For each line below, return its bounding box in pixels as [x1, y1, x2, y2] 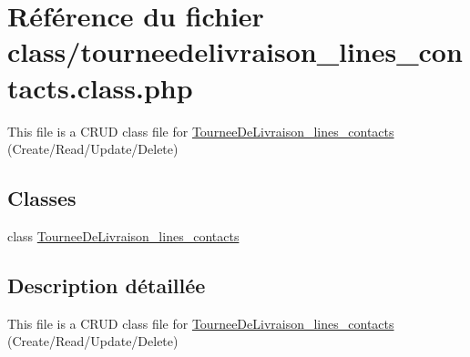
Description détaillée [7, 270, 206, 299]
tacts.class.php [7, 68, 193, 106]
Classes [7, 184, 77, 212]
